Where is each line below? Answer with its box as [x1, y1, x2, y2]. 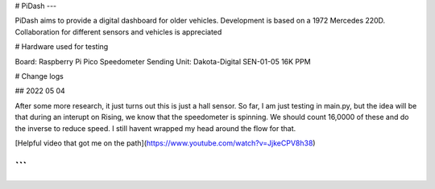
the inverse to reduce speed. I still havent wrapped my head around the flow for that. [14, 123, 296, 133]
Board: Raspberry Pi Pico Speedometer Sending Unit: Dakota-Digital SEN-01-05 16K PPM [14, 56, 311, 66]
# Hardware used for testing [14, 42, 109, 51]
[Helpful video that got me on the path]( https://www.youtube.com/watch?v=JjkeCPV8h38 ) [14, 138, 316, 148]
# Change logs [14, 71, 64, 80]
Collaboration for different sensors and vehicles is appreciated [14, 27, 222, 36]
